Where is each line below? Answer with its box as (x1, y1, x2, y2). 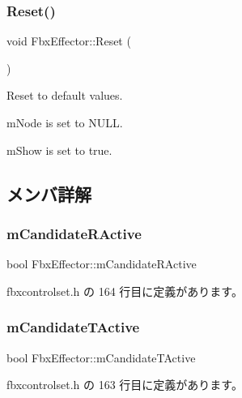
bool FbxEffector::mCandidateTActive (6, 349, 196, 366)
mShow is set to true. (6, 141, 113, 158)
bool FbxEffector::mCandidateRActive (6, 255, 197, 272)
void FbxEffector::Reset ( (6, 32, 131, 49)
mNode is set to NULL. (6, 114, 123, 131)
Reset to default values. (6, 87, 123, 104)
